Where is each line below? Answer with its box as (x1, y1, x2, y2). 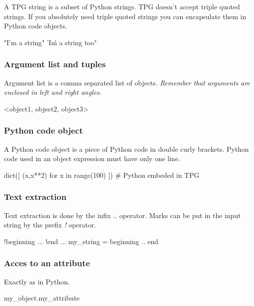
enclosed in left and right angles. (4, 87, 102, 97)
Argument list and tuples (4, 58, 106, 70)
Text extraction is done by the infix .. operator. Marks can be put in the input (4, 210, 241, 220)
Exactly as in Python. (4, 276, 70, 286)
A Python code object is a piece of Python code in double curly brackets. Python (4, 143, 249, 154)
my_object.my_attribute (4, 293, 80, 303)
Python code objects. (4, 21, 67, 31)
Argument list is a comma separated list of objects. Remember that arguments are (4, 77, 250, 87)
